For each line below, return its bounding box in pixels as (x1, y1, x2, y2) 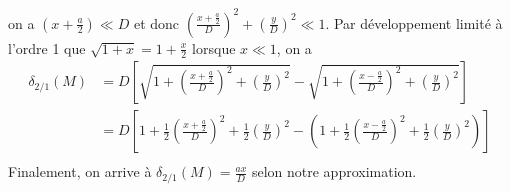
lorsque (192, 37, 236, 58)
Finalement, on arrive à (8, 161, 152, 182)
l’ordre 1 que (8, 37, 86, 58)
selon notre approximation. (251, 161, 417, 182)
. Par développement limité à (325, 12, 503, 33)
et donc (133, 12, 180, 33)
